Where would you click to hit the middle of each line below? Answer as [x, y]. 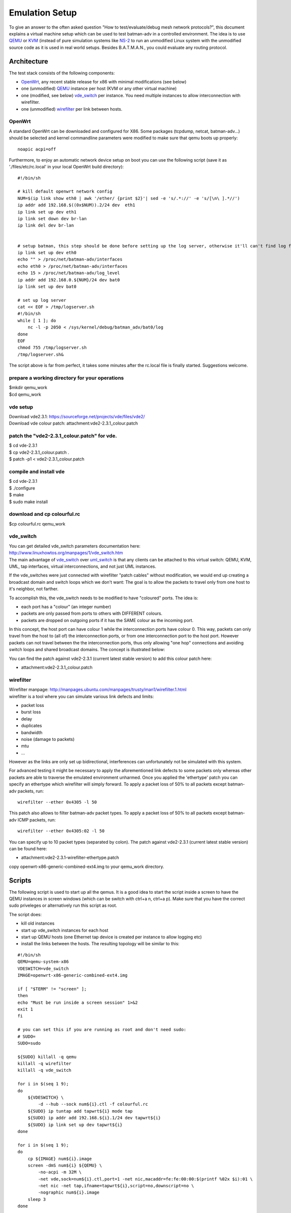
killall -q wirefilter [45, 1064]
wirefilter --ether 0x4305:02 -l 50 [61, 831]
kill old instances [38, 923]
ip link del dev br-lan [46, 225]
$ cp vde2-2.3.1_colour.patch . [39, 452]
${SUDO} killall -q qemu [47, 1057]
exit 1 [25, 1009]
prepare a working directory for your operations [66, 377]
